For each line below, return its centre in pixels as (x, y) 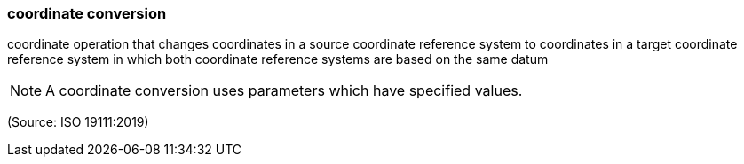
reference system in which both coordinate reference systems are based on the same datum (278, 59)
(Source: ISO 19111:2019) (78, 122)
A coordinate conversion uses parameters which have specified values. (284, 91)
